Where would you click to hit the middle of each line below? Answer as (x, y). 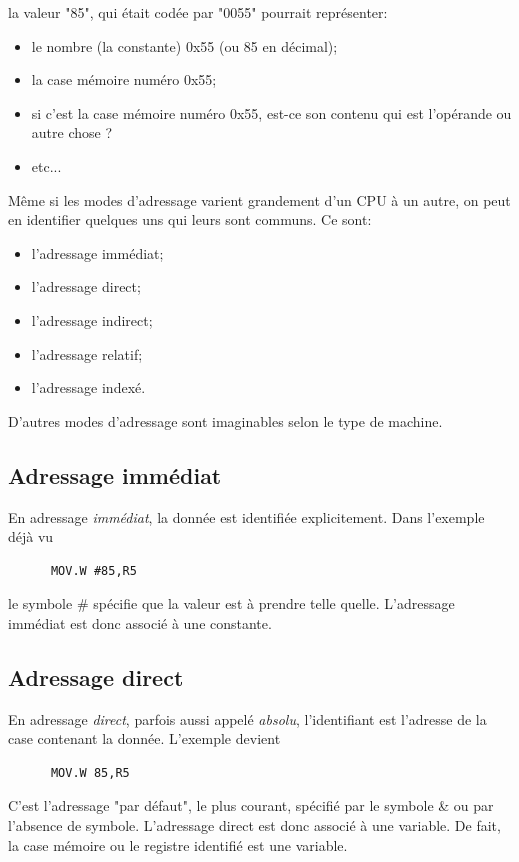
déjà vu (31, 536)
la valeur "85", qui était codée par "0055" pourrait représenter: (198, 12)
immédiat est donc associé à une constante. (140, 622)
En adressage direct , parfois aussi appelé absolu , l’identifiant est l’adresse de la (247, 718)
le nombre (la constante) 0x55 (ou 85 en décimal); (184, 45)
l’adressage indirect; (92, 319)
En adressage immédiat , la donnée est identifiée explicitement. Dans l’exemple (246, 516)
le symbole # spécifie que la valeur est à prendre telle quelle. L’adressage (231, 603)
